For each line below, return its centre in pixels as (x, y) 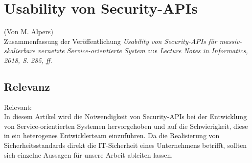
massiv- (231, 41)
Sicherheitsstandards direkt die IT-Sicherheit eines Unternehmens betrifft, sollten (126, 145)
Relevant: (18, 107)
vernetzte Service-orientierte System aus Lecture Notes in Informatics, (143, 51)
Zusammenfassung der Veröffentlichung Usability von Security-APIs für (111, 41)
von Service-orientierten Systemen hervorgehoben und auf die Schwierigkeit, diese (126, 126)
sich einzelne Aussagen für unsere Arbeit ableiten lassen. (89, 154)
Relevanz (27, 86)
